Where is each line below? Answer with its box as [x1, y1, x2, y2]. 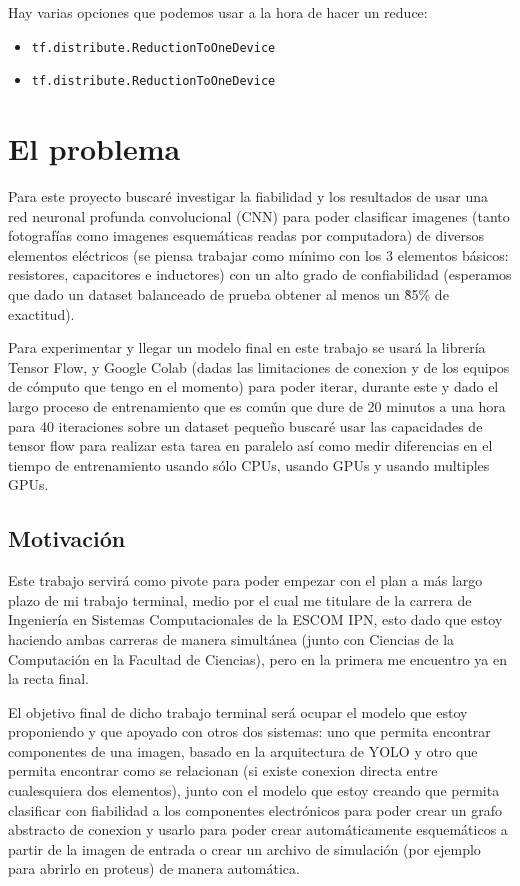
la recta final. [8, 668, 89, 689]
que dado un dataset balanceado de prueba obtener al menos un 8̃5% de [8, 284, 449, 304]
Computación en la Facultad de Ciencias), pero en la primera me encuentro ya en [8, 648, 507, 669]
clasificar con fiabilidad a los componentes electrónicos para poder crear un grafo [8, 799, 503, 820]
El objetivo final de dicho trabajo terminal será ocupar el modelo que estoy [8, 701, 468, 722]
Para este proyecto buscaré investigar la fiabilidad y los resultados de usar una [8, 186, 489, 207]
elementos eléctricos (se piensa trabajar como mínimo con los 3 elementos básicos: [8, 244, 509, 265]
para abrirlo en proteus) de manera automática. [8, 858, 300, 879]
